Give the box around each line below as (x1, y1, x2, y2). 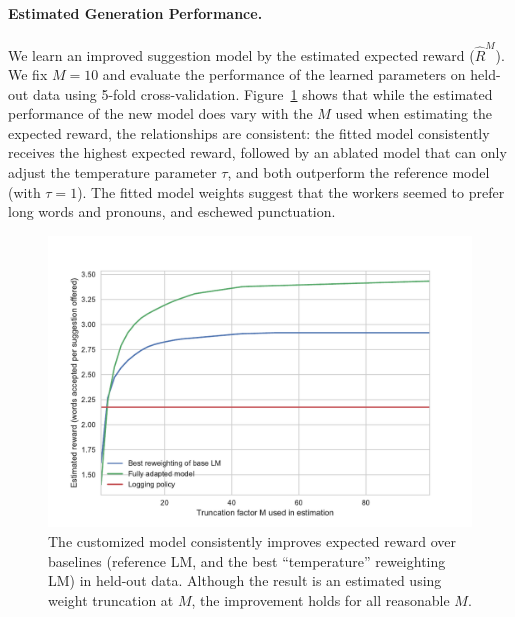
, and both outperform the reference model (227, 162, 490, 183)
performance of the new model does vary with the (8, 103, 313, 124)
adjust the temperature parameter (8, 162, 217, 183)
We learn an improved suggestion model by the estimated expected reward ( (8, 44, 475, 65)
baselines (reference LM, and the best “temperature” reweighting (48, 550, 446, 571)
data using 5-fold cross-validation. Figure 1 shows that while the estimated (32, 83, 493, 104)
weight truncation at (48, 589, 174, 610)
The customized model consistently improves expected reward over (48, 530, 456, 551)
